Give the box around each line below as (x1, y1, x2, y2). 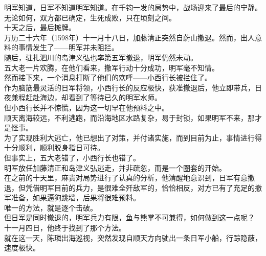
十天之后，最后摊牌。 (4, 22, 76, 33)
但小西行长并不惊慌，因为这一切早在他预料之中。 (4, 102, 169, 112)
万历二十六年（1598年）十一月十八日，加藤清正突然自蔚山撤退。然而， (4, 32, 240, 42)
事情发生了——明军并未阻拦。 (18, 42, 119, 53)
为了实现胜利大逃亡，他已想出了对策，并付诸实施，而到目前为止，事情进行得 (4, 132, 262, 143)
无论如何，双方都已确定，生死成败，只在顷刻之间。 (4, 12, 176, 22)
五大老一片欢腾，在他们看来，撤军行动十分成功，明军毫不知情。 (4, 62, 219, 73)
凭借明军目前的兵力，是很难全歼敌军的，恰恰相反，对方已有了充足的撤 (25, 182, 262, 193)
